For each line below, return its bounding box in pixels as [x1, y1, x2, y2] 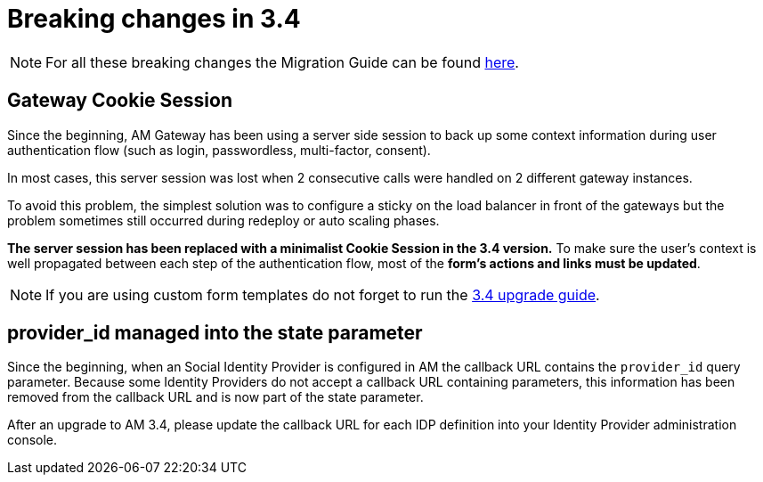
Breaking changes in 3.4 [7, 4, 301, 34]
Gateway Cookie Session [7, 89, 232, 112]
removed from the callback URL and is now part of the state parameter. [7, 389, 424, 405]
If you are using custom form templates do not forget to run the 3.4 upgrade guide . [45, 285, 600, 304]
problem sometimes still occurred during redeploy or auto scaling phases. [7, 212, 440, 228]
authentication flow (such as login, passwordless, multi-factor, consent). [7, 142, 431, 158]
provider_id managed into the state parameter [7, 322, 423, 345]
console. [7, 432, 58, 448]
